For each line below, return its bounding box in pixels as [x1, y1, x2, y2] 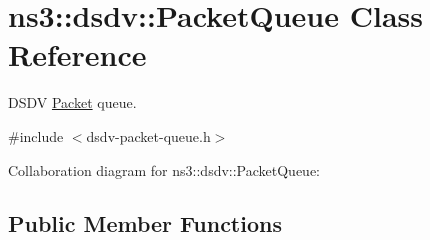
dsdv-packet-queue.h [86, 125, 211, 146]
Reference [8, 34, 147, 75]
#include [8, 125, 64, 146]
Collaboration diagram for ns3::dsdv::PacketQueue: [8, 159, 321, 180]
